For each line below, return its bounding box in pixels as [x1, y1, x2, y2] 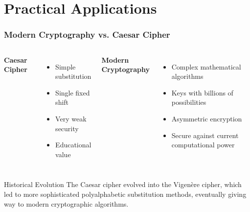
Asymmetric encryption [171, 113, 242, 123]
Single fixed [55, 87, 90, 97]
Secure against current [171, 130, 239, 140]
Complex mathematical [171, 61, 241, 71]
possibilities [171, 97, 206, 107]
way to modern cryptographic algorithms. [4, 198, 129, 209]
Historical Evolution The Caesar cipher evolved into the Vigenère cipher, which [4, 179, 242, 189]
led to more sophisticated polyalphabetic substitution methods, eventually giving [4, 188, 247, 199]
